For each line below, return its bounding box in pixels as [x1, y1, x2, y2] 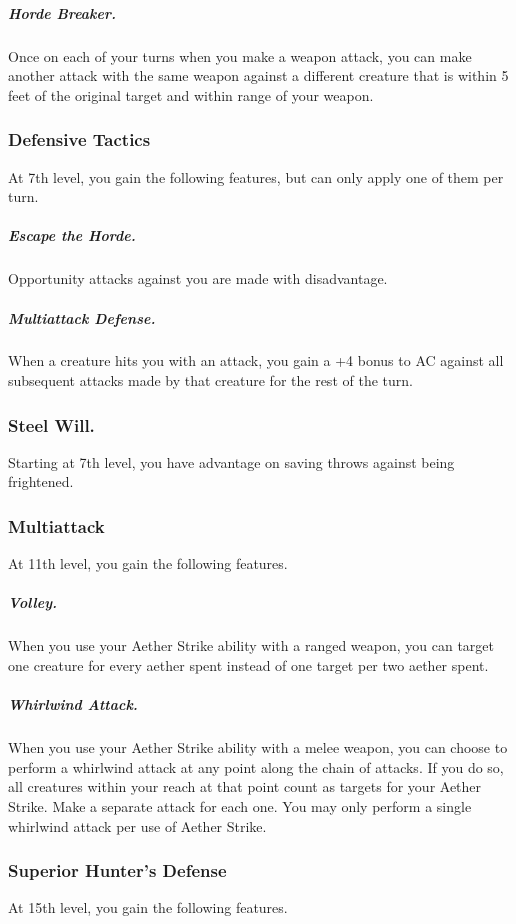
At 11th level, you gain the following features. [8, 553, 288, 574]
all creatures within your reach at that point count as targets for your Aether [8, 776, 482, 797]
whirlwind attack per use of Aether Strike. [8, 815, 267, 836]
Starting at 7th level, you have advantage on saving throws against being [8, 451, 455, 472]
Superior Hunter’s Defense [8, 858, 227, 883]
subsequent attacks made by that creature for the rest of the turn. [8, 370, 413, 391]
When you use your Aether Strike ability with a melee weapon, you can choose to [8, 737, 508, 758]
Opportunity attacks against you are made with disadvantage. [8, 268, 388, 289]
